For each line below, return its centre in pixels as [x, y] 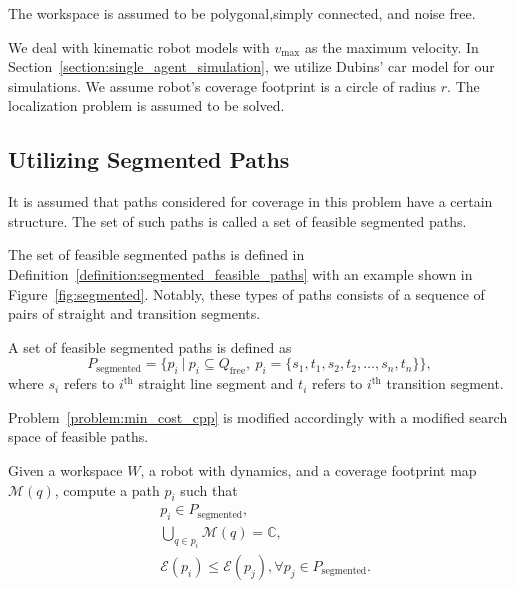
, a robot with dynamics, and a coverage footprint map [308, 469]
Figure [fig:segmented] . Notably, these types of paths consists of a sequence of [246, 293]
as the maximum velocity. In [391, 46]
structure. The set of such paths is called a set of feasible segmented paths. [237, 220]
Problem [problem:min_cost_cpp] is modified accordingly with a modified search [258, 416]
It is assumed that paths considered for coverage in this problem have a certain [250, 201]
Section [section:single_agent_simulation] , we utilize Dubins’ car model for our [251, 66]
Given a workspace [65, 469]
